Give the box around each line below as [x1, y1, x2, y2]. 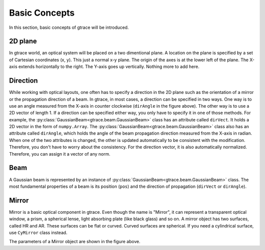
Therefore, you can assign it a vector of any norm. [9, 151, 110, 157]
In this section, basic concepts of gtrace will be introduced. [9, 24, 129, 30]
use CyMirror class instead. [9, 230, 68, 236]
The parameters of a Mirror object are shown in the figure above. [9, 239, 141, 245]
